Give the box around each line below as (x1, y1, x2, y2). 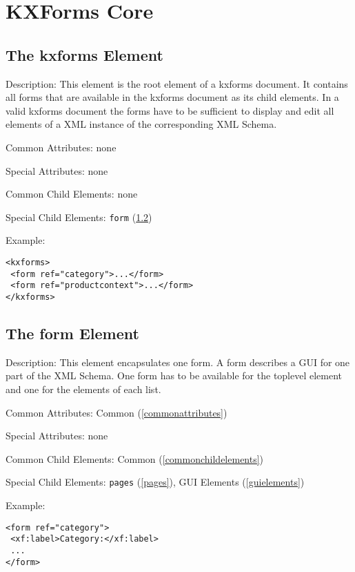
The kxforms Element (6, 44, 163, 65)
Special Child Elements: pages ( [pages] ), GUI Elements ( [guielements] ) (6, 475, 305, 489)
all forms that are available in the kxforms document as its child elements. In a (6, 90, 339, 104)
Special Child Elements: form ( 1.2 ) (6, 209, 152, 224)
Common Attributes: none (6, 140, 116, 154)
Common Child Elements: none (6, 187, 138, 201)
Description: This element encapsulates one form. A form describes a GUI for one (6, 354, 350, 369)
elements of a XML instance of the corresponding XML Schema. (6, 117, 277, 131)
